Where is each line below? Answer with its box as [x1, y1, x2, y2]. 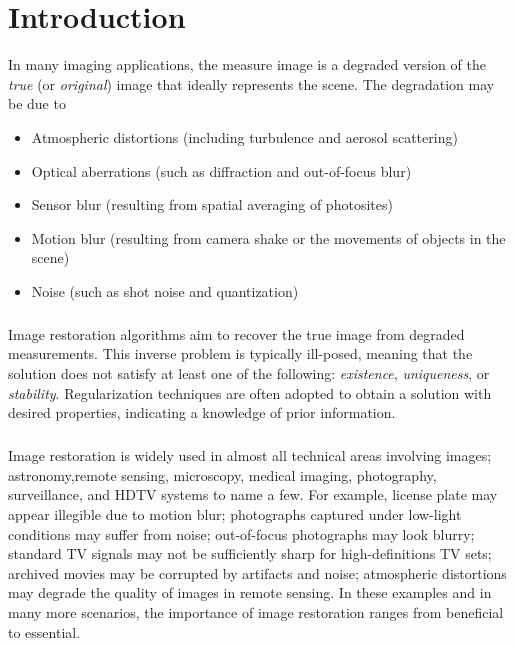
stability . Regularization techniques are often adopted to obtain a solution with [8, 382, 492, 403]
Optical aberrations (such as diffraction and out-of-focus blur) [31, 160, 412, 181]
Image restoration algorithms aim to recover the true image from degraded [8, 323, 465, 344]
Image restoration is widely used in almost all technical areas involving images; [8, 445, 492, 466]
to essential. [8, 621, 81, 642]
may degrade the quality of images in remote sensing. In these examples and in [8, 582, 492, 603]
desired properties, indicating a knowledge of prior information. [8, 402, 396, 423]
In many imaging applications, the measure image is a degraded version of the [8, 54, 486, 75]
